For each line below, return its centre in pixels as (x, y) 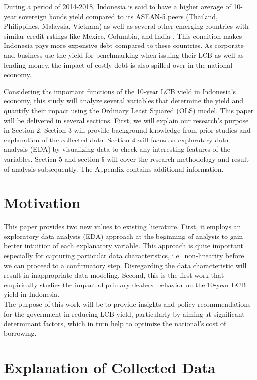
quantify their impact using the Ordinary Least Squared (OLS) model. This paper (129, 110)
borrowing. (20, 333)
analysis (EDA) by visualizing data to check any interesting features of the (117, 149)
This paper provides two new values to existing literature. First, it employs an (123, 226)
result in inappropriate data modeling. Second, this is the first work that (114, 275)
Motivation (42, 203)
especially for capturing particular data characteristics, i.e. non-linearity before (124, 255)
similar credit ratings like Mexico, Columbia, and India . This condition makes (123, 35)
